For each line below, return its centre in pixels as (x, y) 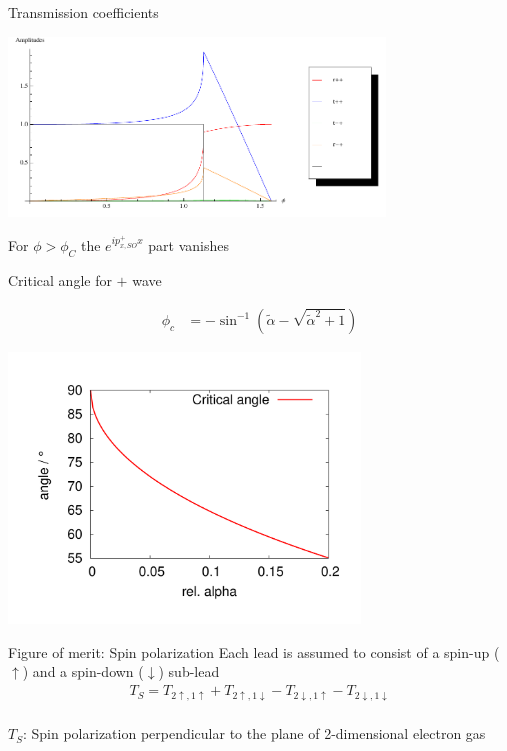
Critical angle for (60, 280)
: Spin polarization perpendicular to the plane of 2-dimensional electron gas (254, 733)
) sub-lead (189, 671)
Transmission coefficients (83, 12)
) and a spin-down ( (83, 671)
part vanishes (189, 245)
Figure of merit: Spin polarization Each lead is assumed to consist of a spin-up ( (254, 651)
